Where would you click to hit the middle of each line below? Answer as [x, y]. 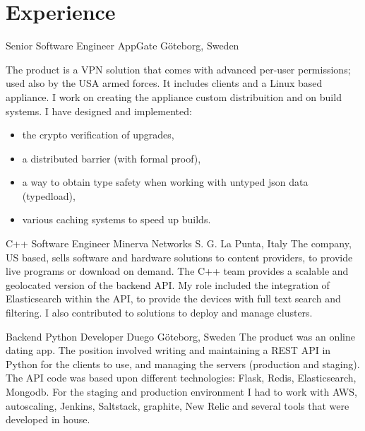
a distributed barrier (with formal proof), [112, 158]
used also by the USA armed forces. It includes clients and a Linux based [164, 83]
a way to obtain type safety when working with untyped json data [165, 182]
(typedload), [49, 195]
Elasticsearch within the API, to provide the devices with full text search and [173, 299]
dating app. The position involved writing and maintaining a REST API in [168, 350]
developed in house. [48, 419]
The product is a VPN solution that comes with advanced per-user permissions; [178, 69]
